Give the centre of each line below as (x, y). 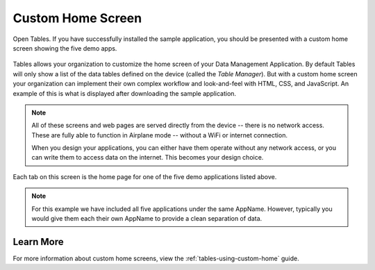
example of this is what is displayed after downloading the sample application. (124, 93)
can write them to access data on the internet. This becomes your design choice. (148, 158)
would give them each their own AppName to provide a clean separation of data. (147, 219)
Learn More (38, 242)
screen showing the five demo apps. (65, 48)
